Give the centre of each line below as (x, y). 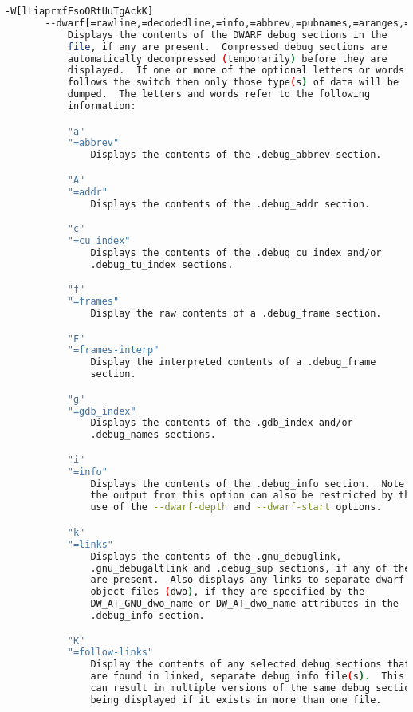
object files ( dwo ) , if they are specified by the (228, 592)
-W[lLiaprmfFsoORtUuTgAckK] (79, 11)
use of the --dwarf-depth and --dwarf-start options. (236, 507)
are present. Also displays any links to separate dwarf (248, 580)
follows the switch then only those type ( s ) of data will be (233, 83)
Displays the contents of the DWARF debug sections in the (227, 35)
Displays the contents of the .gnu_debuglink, (216, 556)
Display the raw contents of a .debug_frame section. (236, 313)
